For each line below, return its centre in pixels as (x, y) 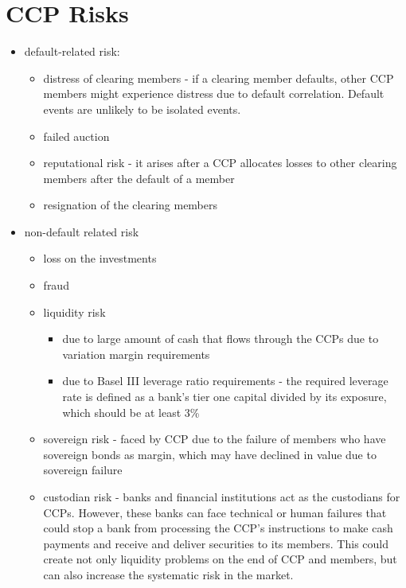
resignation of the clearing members (131, 205)
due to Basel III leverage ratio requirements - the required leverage (225, 381)
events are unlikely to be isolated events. (142, 109)
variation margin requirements (136, 354)
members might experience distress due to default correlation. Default (214, 93)
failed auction (76, 136)
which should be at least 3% (131, 412)
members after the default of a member (139, 178)
